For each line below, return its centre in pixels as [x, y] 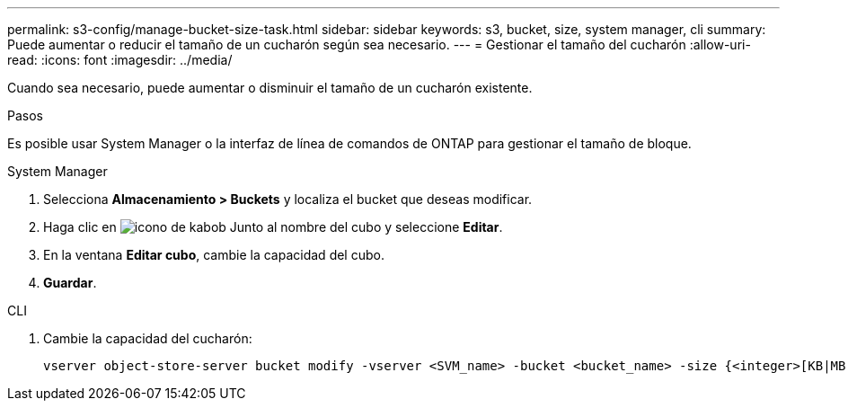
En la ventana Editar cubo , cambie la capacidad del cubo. [214, 255]
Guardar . [70, 283]
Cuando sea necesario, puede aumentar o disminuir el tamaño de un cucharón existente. [270, 88]
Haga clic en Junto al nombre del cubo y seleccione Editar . [273, 227]
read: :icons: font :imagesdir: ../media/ [120, 60]
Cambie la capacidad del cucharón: [148, 338]
